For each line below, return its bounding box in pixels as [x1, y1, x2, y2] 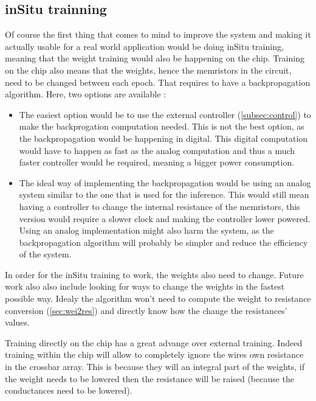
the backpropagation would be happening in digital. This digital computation [19, 131, 308, 144]
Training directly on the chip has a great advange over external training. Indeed [5, 336, 303, 349]
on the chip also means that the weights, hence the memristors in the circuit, [5, 63, 292, 76]
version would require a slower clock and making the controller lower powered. [19, 212, 311, 225]
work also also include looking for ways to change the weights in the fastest [5, 280, 285, 293]
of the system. [19, 248, 72, 260]
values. [5, 316, 30, 329]
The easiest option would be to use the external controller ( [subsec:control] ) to [19, 108, 311, 120]
